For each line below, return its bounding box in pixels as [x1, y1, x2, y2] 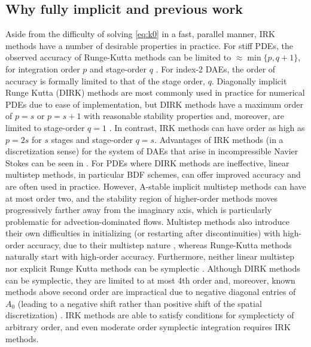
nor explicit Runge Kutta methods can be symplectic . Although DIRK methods [5, 262, 300, 275]
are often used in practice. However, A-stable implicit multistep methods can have [5, 179, 306, 192]
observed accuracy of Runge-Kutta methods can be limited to [5, 51, 231, 63]
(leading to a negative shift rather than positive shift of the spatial [17, 297, 262, 309]
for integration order [5, 62, 80, 75]
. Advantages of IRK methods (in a [154, 133, 283, 145]
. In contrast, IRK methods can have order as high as [109, 121, 305, 133]
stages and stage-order [51, 133, 133, 145]
